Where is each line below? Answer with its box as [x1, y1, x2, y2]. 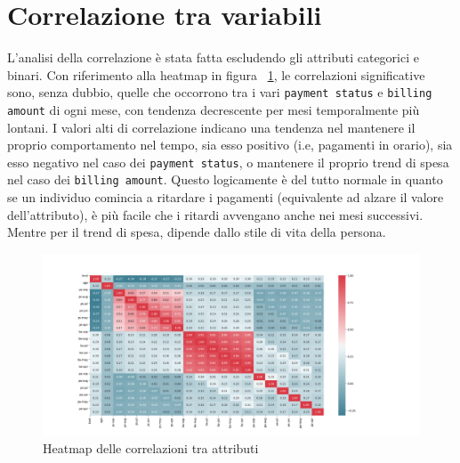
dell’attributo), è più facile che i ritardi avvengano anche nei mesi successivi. [7, 205, 424, 223]
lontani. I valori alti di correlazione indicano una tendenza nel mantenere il [7, 118, 416, 136]
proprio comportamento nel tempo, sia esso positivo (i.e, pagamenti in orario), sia [7, 135, 453, 154]
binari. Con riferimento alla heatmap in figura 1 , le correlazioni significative [7, 65, 425, 84]
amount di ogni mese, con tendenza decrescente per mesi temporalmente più [7, 100, 420, 118]
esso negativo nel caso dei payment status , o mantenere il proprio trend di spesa [7, 152, 449, 171]
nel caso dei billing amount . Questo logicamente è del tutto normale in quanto [7, 170, 443, 189]
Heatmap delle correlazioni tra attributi [43, 439, 259, 458]
